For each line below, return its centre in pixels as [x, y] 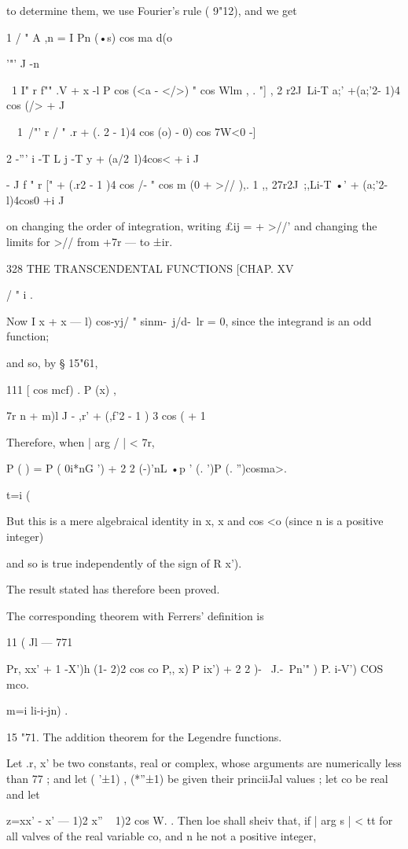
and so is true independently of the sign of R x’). [124, 562]
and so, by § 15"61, [52, 362]
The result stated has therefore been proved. [113, 589]
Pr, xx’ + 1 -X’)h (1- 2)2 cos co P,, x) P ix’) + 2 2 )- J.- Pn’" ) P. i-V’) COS [195, 669]
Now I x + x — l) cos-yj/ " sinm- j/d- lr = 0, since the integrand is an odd [189, 320]
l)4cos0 [23, 199]
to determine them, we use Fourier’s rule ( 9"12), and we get [152, 10]
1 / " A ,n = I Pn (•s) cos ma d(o [89, 37]
